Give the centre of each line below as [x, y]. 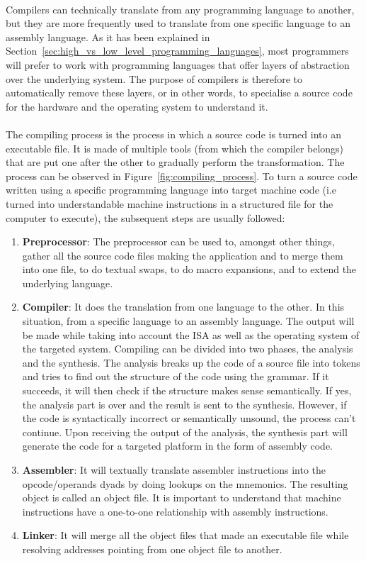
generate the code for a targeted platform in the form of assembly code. [178, 446]
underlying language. [68, 283]
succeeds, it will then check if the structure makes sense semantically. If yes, [187, 390]
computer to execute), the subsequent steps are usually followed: [145, 217]
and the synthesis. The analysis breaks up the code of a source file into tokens [191, 362]
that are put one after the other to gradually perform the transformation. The [175, 162]
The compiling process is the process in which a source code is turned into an [173, 134]
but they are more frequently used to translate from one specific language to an [178, 23]
